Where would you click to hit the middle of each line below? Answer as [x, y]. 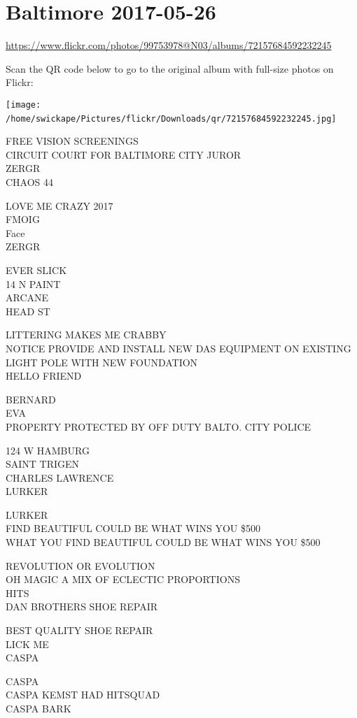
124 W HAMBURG [48, 450]
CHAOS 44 [30, 182]
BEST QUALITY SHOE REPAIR [79, 630]
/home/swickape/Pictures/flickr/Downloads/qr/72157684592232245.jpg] [171, 119]
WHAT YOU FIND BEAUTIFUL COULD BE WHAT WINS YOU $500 [163, 542]
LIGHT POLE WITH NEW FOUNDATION [102, 362]
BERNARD [31, 399]
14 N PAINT [33, 283]
